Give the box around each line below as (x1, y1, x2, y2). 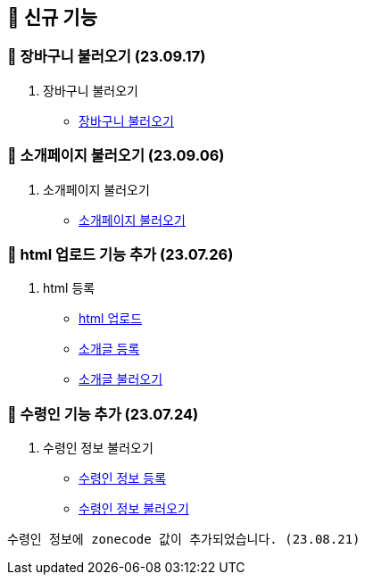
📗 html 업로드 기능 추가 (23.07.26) (7, 245, 234, 263)
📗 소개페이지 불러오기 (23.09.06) (7, 146, 225, 165)
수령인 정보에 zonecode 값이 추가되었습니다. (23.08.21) (7, 532, 361, 547)
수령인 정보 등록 (79, 470, 167, 486)
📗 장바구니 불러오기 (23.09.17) (7, 47, 206, 66)
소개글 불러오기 (79, 371, 163, 387)
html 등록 (43, 280, 95, 296)
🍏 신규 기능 (7, 6, 98, 29)
